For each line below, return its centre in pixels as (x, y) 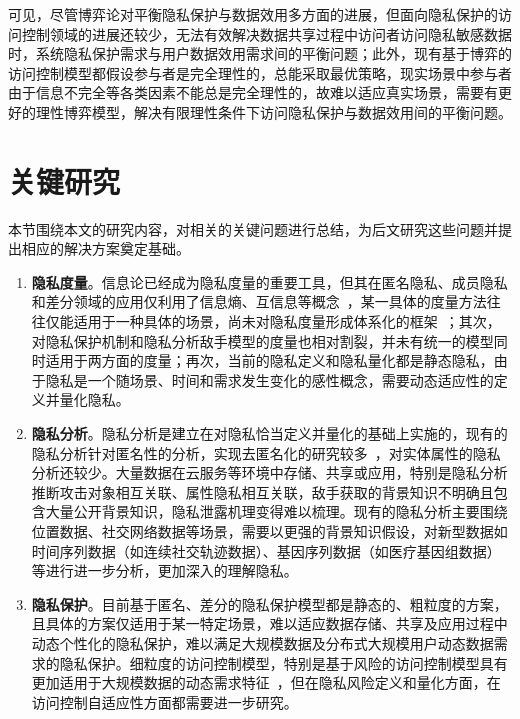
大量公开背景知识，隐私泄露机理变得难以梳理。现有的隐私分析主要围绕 (276, 511)
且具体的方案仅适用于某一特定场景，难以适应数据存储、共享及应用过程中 (269, 623)
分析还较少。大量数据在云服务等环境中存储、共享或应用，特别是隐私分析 (269, 472)
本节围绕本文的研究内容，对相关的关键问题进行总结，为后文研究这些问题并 (253, 228)
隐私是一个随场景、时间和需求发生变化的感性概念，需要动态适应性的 (269, 379)
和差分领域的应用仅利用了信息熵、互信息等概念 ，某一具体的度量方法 (259, 301)
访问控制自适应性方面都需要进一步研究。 (164, 701)
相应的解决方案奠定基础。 (105, 248)
